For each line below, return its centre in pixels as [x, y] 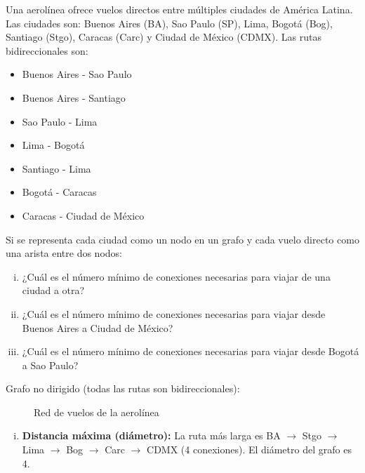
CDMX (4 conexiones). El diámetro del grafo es [249, 449]
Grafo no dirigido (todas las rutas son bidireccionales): [123, 388]
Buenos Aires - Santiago [74, 97]
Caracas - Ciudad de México [83, 215]
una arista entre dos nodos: [64, 253]
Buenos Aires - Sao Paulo [77, 74]
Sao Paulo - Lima [60, 121]
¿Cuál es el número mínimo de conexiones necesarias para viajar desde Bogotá [191, 351]
